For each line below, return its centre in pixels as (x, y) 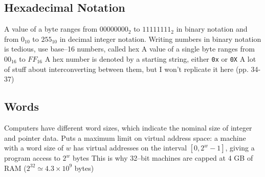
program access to (32, 158)
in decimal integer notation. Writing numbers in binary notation (160, 39)
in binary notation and (212, 29)
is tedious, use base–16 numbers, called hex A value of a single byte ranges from (129, 49)
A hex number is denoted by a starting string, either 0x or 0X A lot (150, 58)
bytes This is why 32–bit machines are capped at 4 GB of (163, 158)
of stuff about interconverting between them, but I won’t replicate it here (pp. (126, 69)
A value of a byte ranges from (51, 29)
